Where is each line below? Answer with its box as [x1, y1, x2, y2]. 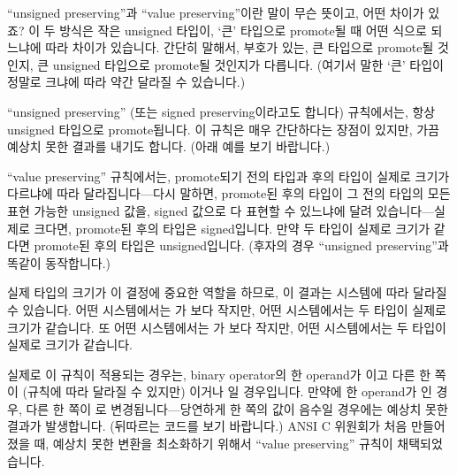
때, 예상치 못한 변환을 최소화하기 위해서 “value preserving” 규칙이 [34, 434, 393, 453]
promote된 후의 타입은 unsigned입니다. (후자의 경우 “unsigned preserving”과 [34, 236, 449, 255]
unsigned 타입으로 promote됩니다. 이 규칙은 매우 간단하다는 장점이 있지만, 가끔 [7, 119, 439, 138]
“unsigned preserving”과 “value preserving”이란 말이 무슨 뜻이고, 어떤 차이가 [7, 4, 424, 21]
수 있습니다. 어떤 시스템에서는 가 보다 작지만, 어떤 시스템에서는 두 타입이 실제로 [7, 300, 446, 318]
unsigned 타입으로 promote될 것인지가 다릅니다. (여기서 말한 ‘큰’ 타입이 [52, 55, 444, 73]
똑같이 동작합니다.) [7, 253, 111, 272]
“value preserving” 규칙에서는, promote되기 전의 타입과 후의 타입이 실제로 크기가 [7, 166, 450, 185]
